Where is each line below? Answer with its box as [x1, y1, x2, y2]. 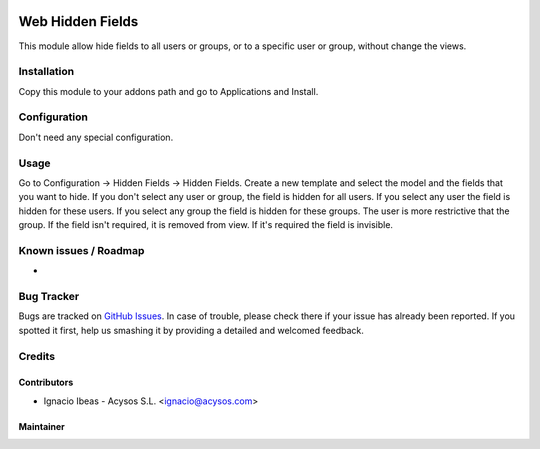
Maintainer [18, 420, 65, 432]
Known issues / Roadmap [18, 243, 145, 257]
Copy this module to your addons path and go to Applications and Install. [18, 85, 319, 97]
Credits [18, 349, 55, 363]
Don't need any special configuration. [18, 131, 174, 143]
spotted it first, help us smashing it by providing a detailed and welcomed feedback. [18, 324, 364, 336]
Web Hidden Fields [18, 13, 139, 30]
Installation [18, 65, 75, 79]
